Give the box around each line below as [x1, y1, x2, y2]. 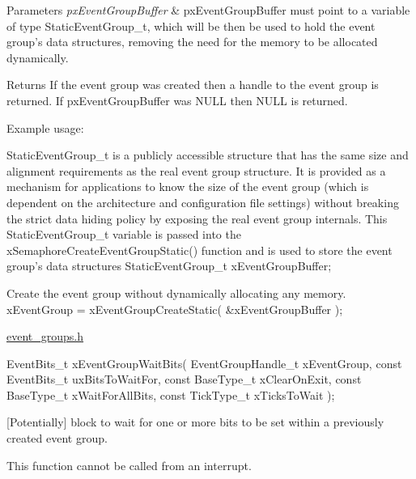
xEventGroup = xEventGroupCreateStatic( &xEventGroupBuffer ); [6, 300, 343, 317]
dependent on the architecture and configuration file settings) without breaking [6, 193, 399, 210]
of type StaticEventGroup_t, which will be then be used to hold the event [6, 17, 376, 34]
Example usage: [6, 119, 84, 136]
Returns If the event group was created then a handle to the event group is [6, 76, 379, 93]
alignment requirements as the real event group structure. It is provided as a [6, 162, 386, 179]
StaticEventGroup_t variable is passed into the [6, 226, 241, 243]
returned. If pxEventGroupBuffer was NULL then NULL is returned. [6, 91, 348, 108]
